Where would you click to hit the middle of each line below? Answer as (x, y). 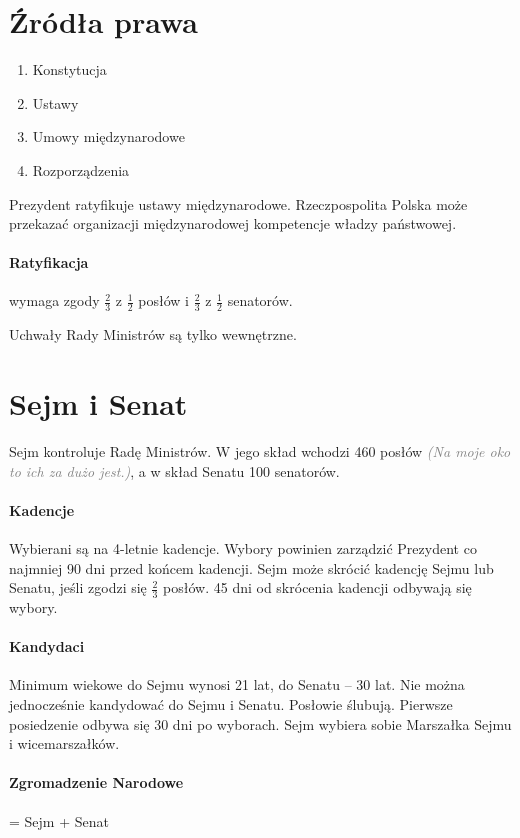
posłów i (163, 300)
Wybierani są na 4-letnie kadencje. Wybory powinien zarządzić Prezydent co (243, 548)
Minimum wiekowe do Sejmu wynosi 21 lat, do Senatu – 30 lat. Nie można (237, 684)
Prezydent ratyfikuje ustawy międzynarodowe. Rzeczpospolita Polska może (238, 203)
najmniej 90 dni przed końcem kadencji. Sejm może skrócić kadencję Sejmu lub (251, 567)
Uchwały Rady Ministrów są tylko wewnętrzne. (153, 334)
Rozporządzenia (81, 169)
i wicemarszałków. (64, 743)
